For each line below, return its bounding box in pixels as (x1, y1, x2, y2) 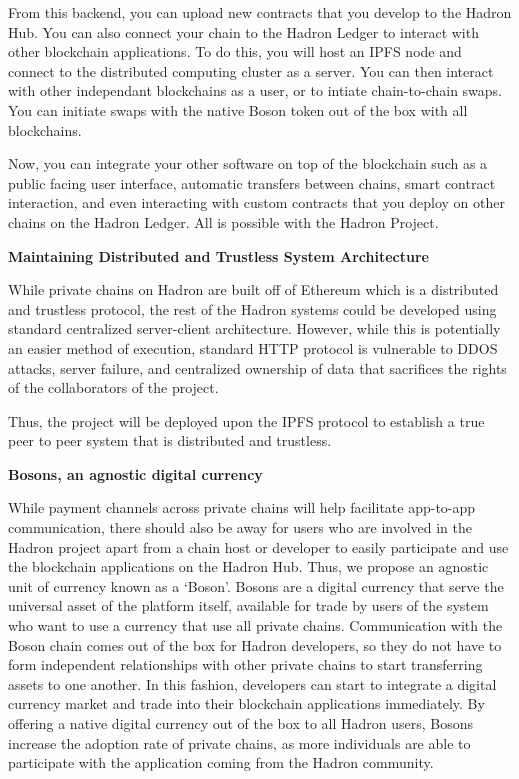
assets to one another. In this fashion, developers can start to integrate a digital (8, 673, 497, 694)
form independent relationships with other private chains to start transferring (8, 654, 483, 675)
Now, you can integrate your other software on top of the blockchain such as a (8, 153, 488, 174)
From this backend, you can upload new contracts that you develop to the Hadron (8, 2, 512, 22)
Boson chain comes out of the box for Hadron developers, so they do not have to (8, 634, 502, 655)
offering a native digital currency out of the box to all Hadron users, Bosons (8, 713, 474, 733)
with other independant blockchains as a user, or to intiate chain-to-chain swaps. (8, 80, 503, 101)
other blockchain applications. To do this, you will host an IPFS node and (8, 41, 462, 62)
